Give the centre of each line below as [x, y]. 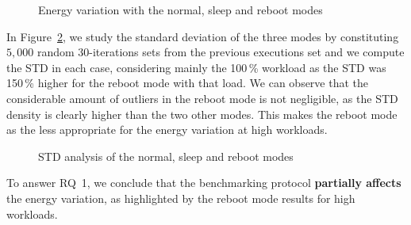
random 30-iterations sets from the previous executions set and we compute [221, 52]
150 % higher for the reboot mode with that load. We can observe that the [188, 83]
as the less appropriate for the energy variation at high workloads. [167, 130]
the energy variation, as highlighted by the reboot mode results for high [181, 198]
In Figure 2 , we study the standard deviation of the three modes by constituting [203, 36]
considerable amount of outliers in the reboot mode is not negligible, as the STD [202, 98]
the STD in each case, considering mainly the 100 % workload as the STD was [196, 67]
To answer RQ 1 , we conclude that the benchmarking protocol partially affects [204, 183]
